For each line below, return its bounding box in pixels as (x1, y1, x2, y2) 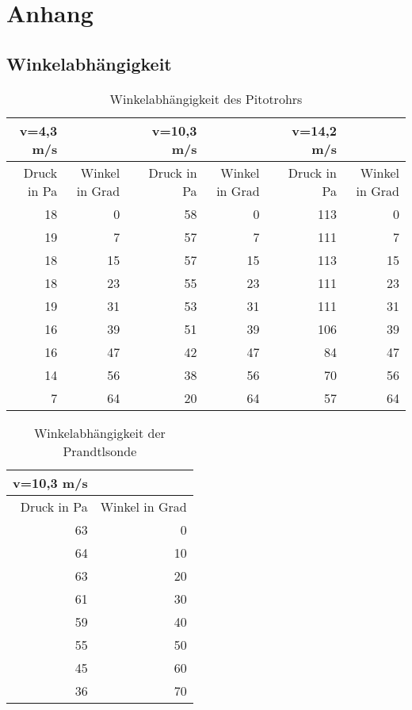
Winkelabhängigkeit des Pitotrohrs (109, 89, 303, 108)
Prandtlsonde (63, 441, 137, 460)
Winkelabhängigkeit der (33, 423, 166, 442)
